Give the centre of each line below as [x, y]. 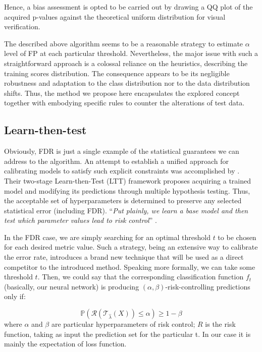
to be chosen [237, 237]
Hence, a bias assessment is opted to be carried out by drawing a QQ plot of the [128, 7]
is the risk [220, 324]
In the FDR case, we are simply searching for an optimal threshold [107, 237]
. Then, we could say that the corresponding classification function [141, 277]
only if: [15, 296]
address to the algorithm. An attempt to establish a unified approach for [116, 161]
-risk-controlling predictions [208, 286]
